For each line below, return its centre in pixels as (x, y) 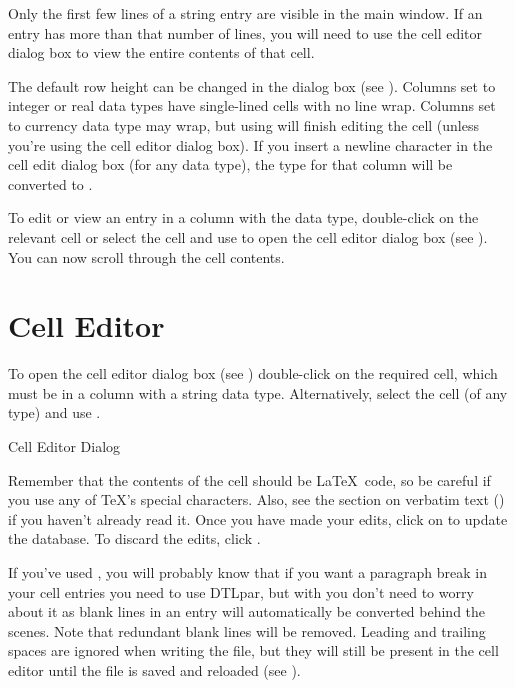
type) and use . (54, 412)
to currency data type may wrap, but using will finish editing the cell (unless (244, 124)
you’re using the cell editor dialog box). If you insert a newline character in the (250, 144)
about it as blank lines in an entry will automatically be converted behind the (247, 611)
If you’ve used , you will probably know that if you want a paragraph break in (248, 572)
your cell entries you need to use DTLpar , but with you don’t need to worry (241, 591)
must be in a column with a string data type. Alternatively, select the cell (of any (258, 392)
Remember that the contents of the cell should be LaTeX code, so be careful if (249, 479)
